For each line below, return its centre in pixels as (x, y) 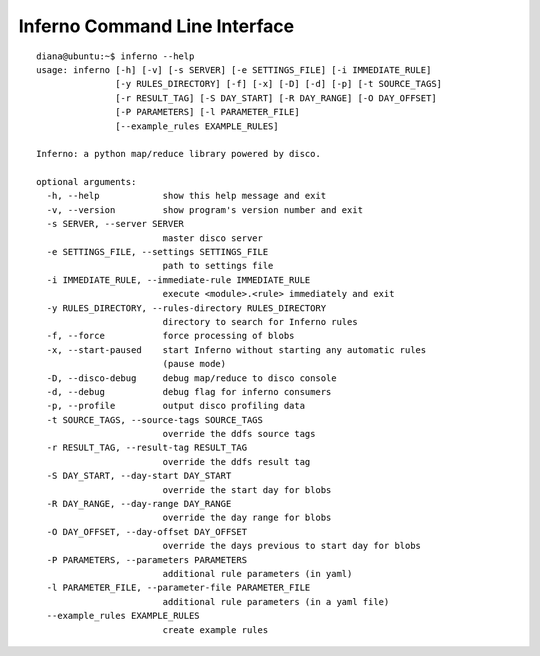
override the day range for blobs (247, 518)
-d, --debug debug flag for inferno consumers (189, 391)
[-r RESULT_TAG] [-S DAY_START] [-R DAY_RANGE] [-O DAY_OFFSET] (276, 98)
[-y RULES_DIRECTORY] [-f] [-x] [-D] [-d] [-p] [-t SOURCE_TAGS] (279, 84)
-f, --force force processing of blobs (170, 336)
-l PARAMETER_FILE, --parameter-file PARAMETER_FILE (178, 588)
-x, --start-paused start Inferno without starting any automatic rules (236, 349)
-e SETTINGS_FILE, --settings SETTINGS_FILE (157, 252)
